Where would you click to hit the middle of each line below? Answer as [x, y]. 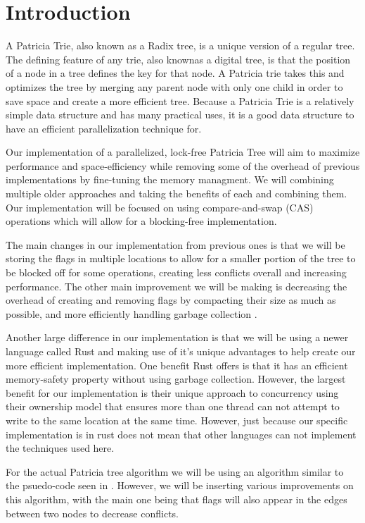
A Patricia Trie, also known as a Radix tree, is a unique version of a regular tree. [180, 45]
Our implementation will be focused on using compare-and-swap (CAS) [160, 207]
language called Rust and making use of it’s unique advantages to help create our [181, 351]
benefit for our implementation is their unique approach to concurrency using [172, 392]
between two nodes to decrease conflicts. [92, 513]
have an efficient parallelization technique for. [104, 128]
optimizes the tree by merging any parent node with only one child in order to [174, 86]
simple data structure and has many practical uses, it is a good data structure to [180, 115]
